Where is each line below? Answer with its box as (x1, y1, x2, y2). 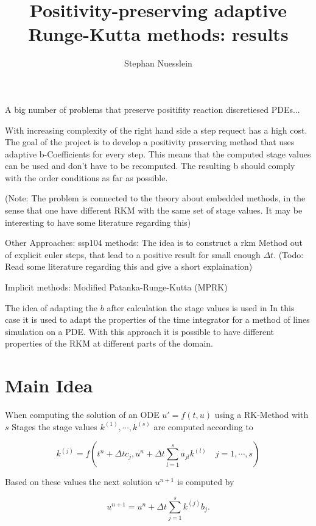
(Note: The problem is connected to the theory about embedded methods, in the (5, 192, 306, 204)
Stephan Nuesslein (124, 57, 192, 70)
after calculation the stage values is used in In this (107, 301, 295, 314)
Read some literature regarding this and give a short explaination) (5, 260, 253, 273)
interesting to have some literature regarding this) (5, 215, 191, 228)
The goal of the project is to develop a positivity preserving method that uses (5, 135, 295, 148)
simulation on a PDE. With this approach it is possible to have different (5, 325, 275, 337)
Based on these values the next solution (5, 475, 152, 488)
